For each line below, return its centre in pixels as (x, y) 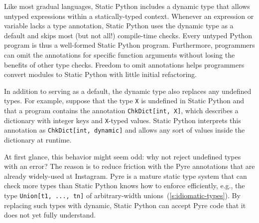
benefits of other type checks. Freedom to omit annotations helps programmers (124, 64)
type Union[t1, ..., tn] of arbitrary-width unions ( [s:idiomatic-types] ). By (122, 195)
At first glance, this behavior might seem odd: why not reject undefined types (123, 156)
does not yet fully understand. (50, 215)
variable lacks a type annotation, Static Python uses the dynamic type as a (119, 26)
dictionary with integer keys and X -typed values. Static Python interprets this (123, 120)
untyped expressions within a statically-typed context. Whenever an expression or (129, 16)
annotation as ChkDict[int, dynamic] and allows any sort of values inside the (125, 130)
